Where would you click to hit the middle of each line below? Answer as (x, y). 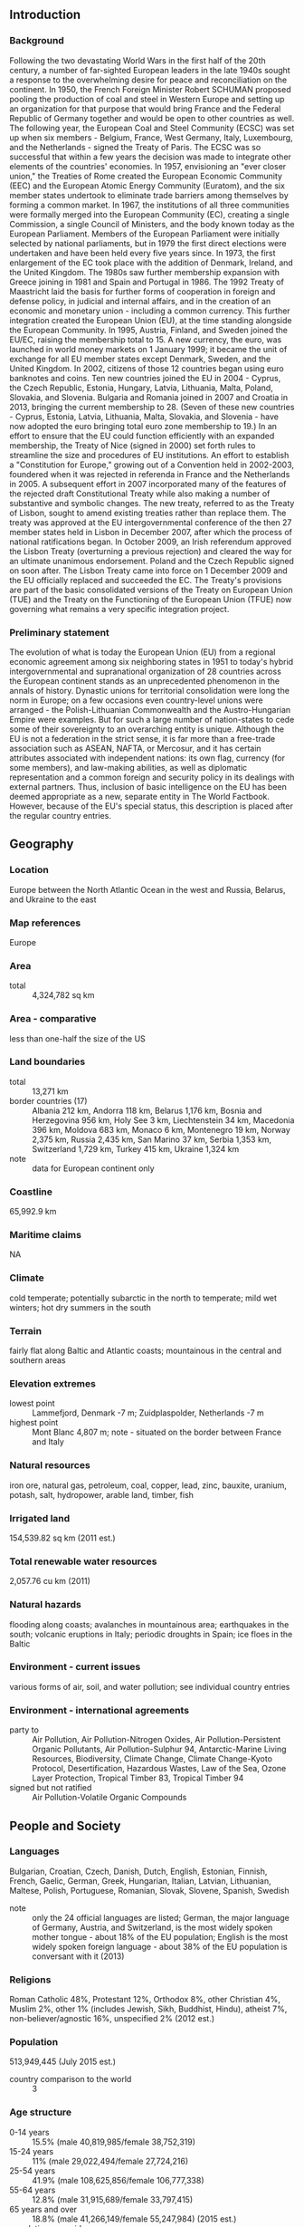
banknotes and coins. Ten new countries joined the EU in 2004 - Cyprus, (145, 378)
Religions (30, 1980)
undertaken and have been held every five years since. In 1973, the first (142, 253)
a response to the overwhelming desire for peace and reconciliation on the (148, 80)
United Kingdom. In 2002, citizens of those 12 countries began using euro (147, 368)
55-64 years (33, 2190)
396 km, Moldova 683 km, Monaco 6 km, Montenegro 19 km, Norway (161, 1129)
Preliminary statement (60, 632)
